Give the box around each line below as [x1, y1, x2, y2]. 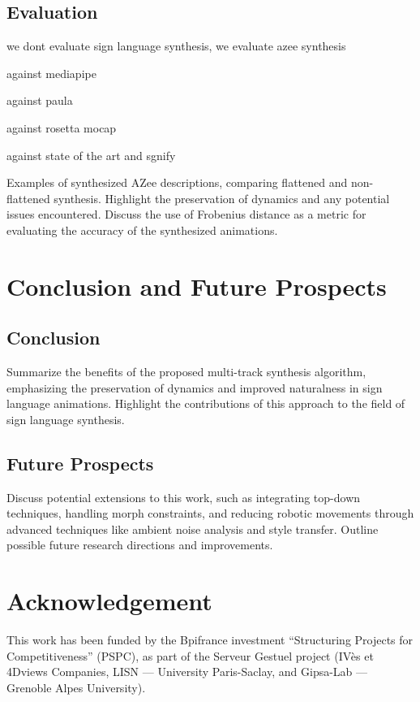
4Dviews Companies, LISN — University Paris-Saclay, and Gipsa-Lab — [6, 663, 368, 680]
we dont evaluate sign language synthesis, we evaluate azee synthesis [6, 37, 346, 54]
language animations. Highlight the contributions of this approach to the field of [6, 395, 405, 412]
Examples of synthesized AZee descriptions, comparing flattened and [6, 174, 348, 191]
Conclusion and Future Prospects [6, 269, 387, 302]
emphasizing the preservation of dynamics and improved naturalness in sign [6, 379, 383, 396]
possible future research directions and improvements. [6, 536, 273, 553]
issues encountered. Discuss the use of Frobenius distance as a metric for [6, 206, 366, 223]
